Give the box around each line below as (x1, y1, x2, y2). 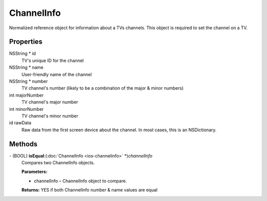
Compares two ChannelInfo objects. (21, 160, 95, 166)
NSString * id (9, 50, 36, 56)
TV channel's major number (21, 99, 79, 105)
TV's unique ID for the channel (21, 57, 84, 63)
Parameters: (21, 169, 48, 175)
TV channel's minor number (21, 113, 79, 119)
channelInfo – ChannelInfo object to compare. (34, 178, 127, 184)
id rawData (9, 120, 32, 126)
